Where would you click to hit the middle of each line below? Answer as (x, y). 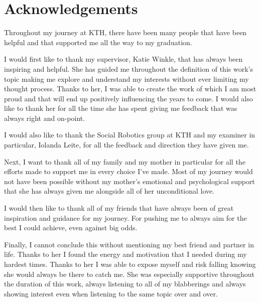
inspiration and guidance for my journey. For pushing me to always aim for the (125, 217)
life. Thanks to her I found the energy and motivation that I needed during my (125, 254)
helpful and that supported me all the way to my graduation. (98, 42)
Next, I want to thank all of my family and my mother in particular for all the (125, 161)
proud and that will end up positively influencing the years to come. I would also (128, 98)
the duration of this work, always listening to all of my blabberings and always (125, 284)
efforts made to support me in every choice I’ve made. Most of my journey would (128, 171)
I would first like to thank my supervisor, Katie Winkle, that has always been (123, 59)
